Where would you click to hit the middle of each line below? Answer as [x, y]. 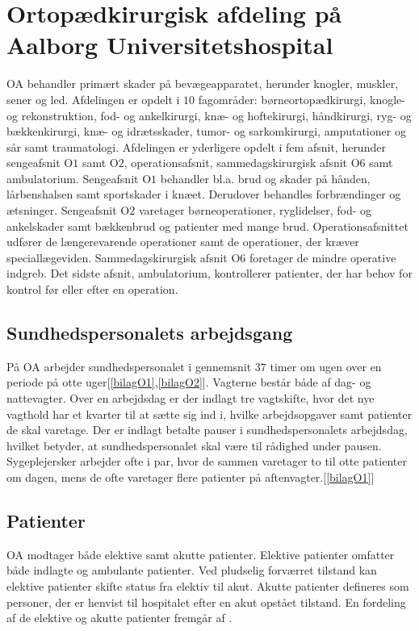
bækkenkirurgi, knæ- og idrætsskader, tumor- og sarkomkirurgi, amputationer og [206, 131]
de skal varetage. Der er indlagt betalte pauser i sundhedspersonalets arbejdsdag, [207, 430]
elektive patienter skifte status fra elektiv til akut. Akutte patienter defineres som [208, 585]
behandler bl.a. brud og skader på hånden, [265, 178]
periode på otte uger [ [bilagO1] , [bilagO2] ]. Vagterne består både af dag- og [189, 382]
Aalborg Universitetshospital [170, 45]
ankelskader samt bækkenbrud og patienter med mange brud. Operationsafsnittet [207, 226]
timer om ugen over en [326, 366]
